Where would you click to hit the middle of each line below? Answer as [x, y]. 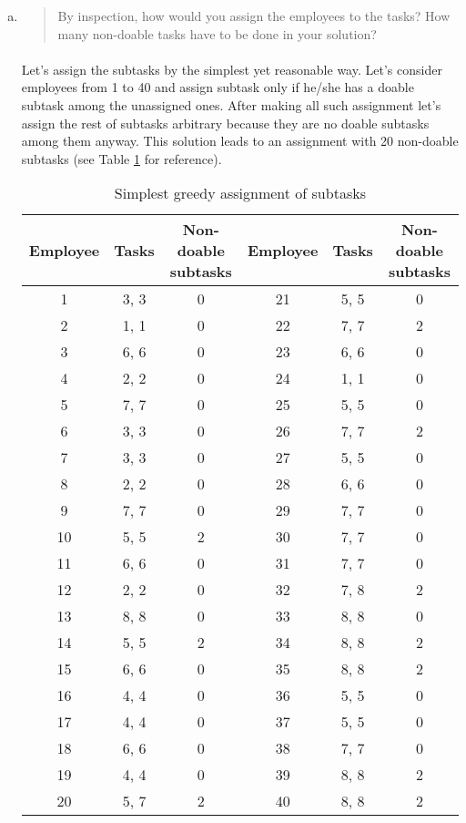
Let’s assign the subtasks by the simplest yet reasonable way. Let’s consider [232, 69]
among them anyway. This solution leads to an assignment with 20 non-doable [240, 141]
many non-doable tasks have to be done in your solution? [217, 33]
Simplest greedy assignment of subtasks [240, 193]
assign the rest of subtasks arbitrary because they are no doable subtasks [225, 123]
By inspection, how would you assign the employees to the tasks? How [254, 15]
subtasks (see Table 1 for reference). [122, 158]
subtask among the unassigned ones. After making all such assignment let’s [231, 104]
